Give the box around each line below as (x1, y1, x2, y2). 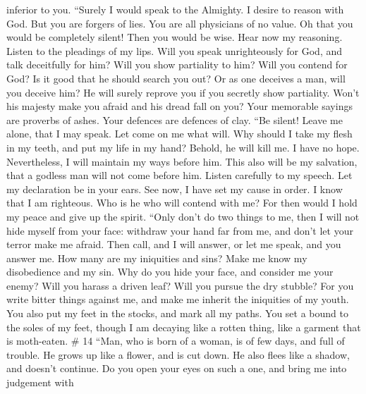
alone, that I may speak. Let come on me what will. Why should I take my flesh (6, 126, 353, 141)
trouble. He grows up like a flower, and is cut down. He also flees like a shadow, (6, 347, 350, 362)
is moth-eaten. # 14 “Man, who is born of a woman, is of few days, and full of (6, 333, 345, 348)
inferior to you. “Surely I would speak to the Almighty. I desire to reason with (6, 2, 344, 16)
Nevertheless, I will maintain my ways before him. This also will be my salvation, (6, 154, 358, 168)
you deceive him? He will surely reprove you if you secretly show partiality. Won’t (6, 85, 360, 99)
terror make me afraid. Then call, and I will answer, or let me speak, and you (6, 237, 341, 252)
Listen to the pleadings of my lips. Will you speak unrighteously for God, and (6, 43, 343, 58)
